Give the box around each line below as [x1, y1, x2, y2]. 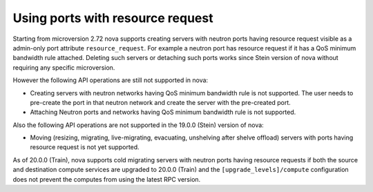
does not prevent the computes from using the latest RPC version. [12, 175, 201, 183]
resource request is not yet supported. [30, 143, 140, 151]
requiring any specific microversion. [12, 63, 115, 72]
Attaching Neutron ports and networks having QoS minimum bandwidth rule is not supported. [30, 108, 296, 117]
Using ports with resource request [12, 10, 213, 26]
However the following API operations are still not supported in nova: [12, 76, 209, 84]
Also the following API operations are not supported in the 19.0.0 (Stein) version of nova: [12, 121, 264, 129]
